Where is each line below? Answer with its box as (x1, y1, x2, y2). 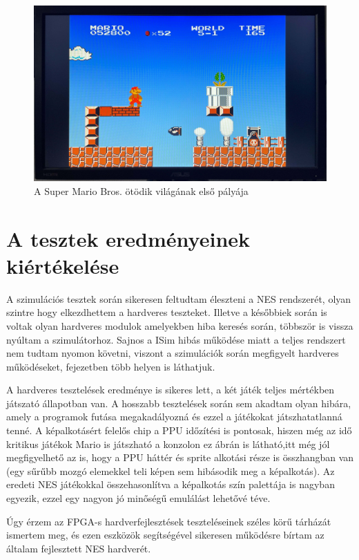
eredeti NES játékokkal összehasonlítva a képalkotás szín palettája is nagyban (6, 477, 335, 492)
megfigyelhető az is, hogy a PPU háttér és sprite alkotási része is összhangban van (6, 450, 354, 465)
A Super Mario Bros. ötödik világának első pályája (34, 183, 249, 198)
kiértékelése (6, 251, 119, 279)
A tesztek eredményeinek (6, 224, 251, 252)
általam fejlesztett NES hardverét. (6, 541, 151, 555)
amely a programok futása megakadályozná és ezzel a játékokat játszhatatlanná (6, 409, 342, 424)
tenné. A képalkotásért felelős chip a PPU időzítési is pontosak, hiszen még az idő (6, 423, 352, 438)
